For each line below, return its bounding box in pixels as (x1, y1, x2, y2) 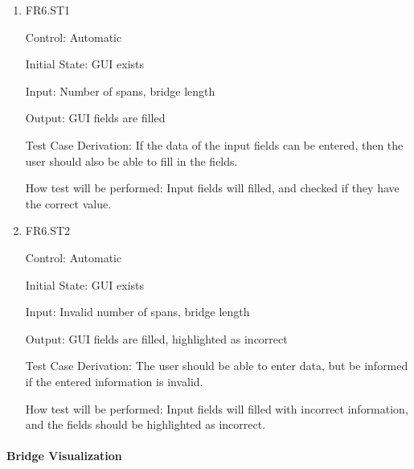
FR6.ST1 (25, 2, 71, 18)
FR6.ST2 (25, 222, 71, 239)
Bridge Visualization (6, 447, 122, 464)
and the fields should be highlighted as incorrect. (25, 416, 266, 433)
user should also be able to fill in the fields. (25, 152, 238, 169)
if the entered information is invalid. (25, 372, 203, 389)
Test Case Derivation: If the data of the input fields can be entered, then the (25, 136, 404, 153)
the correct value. (25, 195, 112, 212)
